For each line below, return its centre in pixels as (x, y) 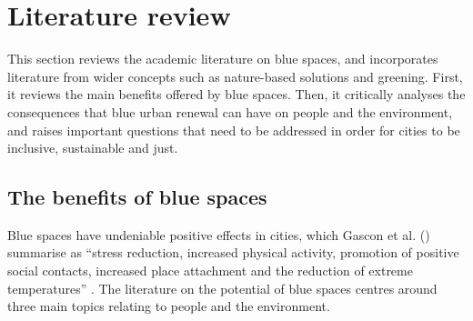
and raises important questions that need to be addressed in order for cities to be (234, 130)
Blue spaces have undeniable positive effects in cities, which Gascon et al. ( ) (219, 234)
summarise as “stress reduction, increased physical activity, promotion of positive (233, 252)
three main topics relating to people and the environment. (169, 306)
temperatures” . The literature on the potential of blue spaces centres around (222, 288)
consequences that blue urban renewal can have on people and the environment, (230, 111)
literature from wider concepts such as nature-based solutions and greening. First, (235, 76)
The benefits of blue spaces (137, 197)
